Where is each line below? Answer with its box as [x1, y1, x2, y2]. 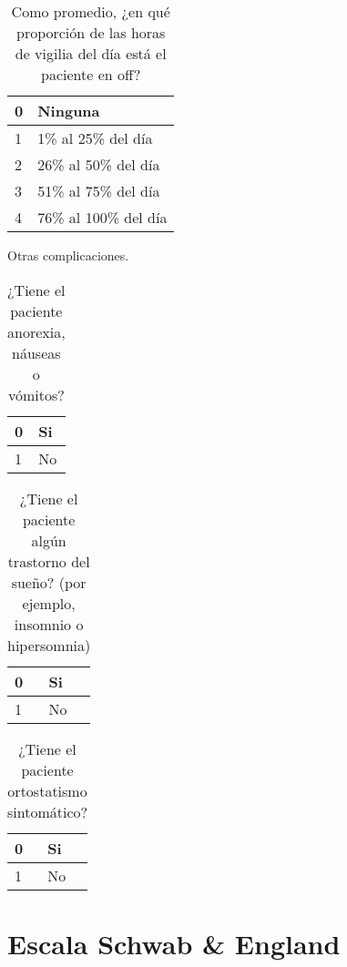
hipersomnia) [7, 634, 91, 656]
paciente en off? [41, 64, 141, 85]
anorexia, [7, 321, 66, 342]
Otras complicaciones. [7, 246, 129, 264]
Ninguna [37, 100, 100, 121]
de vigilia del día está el [15, 43, 167, 64]
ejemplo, [22, 592, 76, 614]
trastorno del [7, 550, 90, 572]
